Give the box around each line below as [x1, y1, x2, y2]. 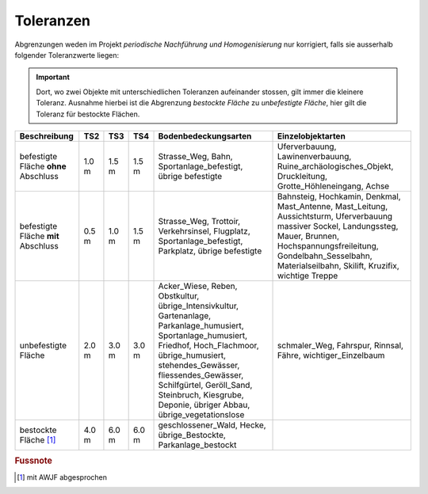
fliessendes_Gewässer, [158, 369, 244, 380]
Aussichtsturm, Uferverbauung [277, 211, 392, 222]
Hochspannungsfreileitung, [277, 240, 380, 251]
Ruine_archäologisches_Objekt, [277, 161, 394, 172]
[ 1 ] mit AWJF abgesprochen [17, 472, 107, 482]
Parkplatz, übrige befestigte [158, 245, 262, 256]
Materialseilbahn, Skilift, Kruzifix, [277, 260, 399, 271]
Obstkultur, [158, 290, 200, 301]
